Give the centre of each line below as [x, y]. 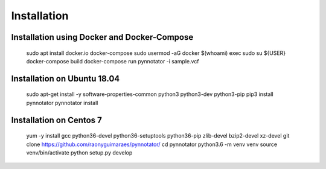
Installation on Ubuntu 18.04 [66, 78]
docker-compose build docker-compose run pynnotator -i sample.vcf [113, 61]
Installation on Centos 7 [56, 120]
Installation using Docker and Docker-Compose [102, 37]
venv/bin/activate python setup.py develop [79, 152]
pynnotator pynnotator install [62, 103]
